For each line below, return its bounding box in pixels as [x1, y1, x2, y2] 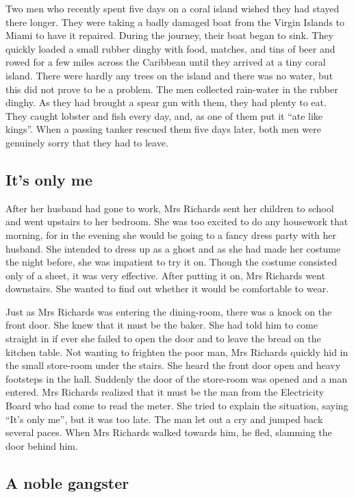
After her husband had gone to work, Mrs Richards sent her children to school [5, 201, 334, 215]
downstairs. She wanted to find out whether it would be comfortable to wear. [5, 281, 329, 296]
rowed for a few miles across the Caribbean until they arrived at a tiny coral [5, 55, 326, 69]
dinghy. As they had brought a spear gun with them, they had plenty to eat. [5, 95, 327, 110]
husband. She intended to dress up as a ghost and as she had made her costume [5, 241, 341, 255]
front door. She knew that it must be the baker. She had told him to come [5, 318, 318, 332]
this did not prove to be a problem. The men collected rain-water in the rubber [5, 81, 338, 96]
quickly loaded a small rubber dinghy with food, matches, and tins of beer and [5, 41, 336, 55]
